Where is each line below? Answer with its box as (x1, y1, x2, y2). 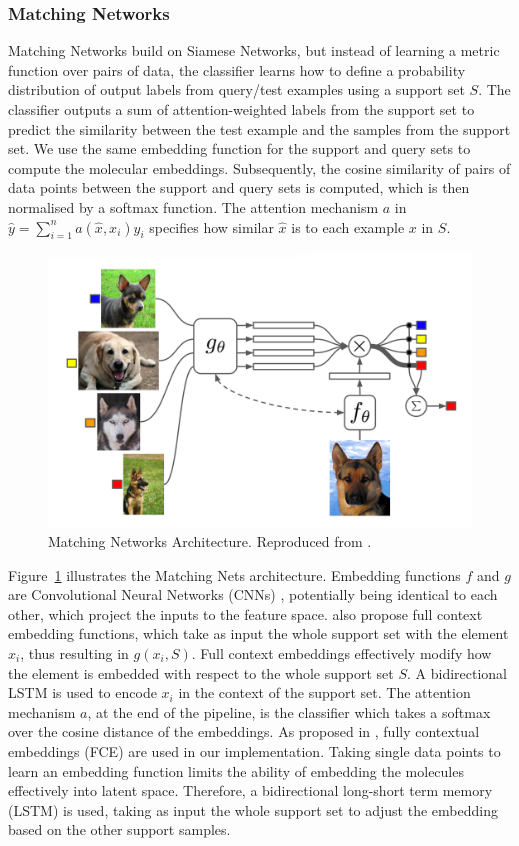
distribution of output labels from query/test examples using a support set (8, 79, 465, 100)
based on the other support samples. (8, 819, 231, 840)
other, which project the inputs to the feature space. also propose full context (8, 603, 483, 624)
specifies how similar (149, 216, 274, 237)
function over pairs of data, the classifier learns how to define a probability (8, 59, 466, 80)
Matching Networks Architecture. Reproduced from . (48, 531, 372, 552)
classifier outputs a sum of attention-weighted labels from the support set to (8, 99, 475, 119)
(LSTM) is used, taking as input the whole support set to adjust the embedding (8, 799, 498, 820)
